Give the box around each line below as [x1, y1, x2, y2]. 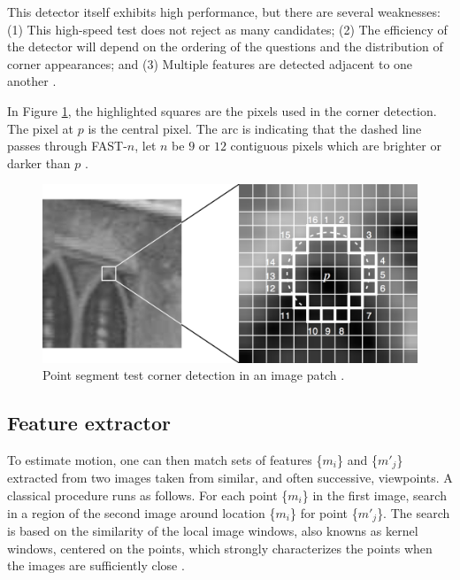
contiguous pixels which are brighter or [230, 136, 441, 155]
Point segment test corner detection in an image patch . [42, 366, 345, 384]
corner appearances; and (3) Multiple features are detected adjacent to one [7, 54, 413, 73]
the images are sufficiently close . [7, 556, 185, 575]
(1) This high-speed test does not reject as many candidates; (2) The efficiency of [7, 19, 448, 38]
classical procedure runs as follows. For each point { [7, 486, 288, 505]
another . [7, 72, 57, 90]
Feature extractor [7, 409, 171, 437]
